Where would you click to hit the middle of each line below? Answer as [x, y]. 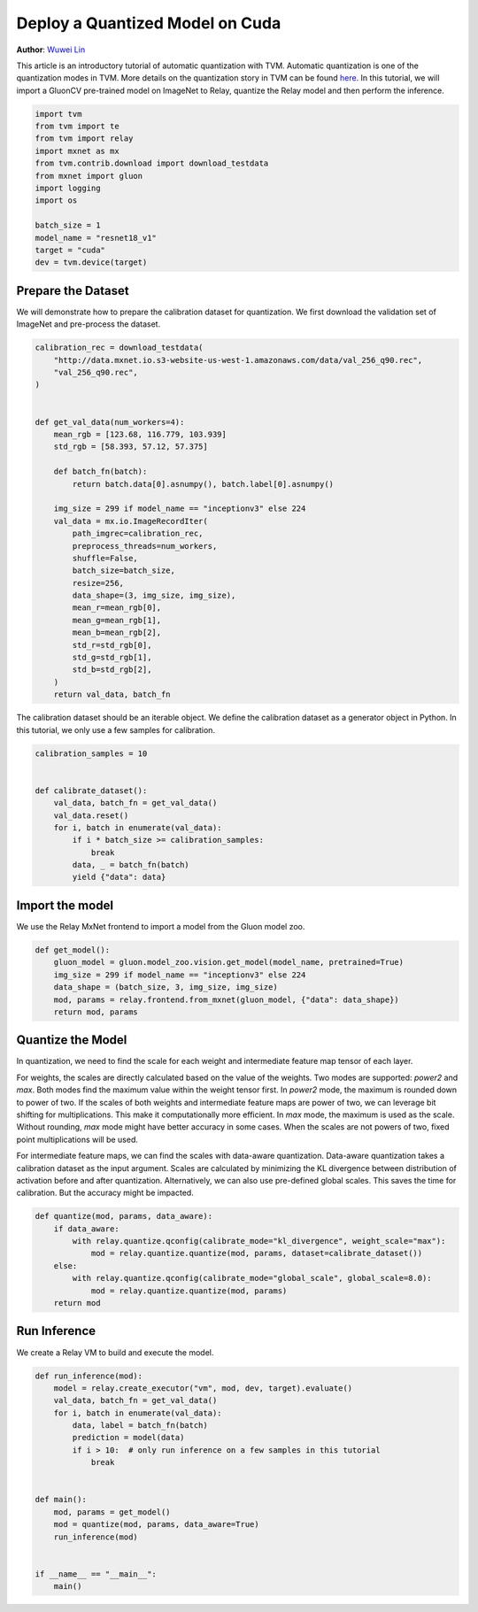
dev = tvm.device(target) [91, 262]
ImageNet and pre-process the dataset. [89, 324]
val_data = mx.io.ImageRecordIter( [131, 521]
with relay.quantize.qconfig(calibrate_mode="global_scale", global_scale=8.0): [252, 1278]
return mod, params [96, 1012]
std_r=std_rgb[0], [112, 645]
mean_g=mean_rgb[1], [117, 620]
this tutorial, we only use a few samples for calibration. [116, 729]
